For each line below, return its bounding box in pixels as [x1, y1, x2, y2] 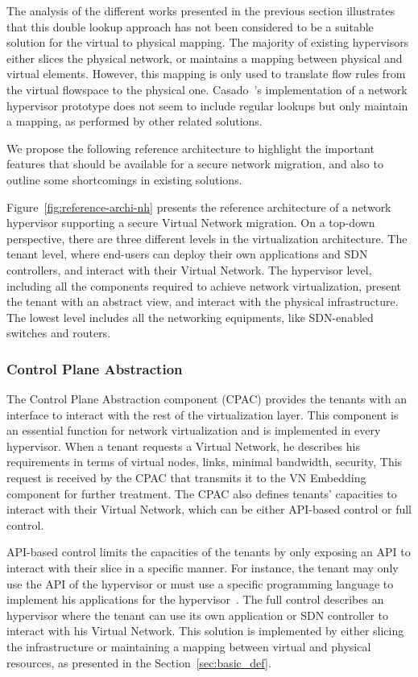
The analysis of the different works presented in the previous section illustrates [6, 2, 395, 19]
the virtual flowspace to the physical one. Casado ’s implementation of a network [6, 80, 408, 97]
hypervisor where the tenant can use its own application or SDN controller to [6, 606, 388, 623]
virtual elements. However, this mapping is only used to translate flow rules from [6, 65, 406, 82]
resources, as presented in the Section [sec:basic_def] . [6, 654, 271, 671]
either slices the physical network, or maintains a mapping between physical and [6, 49, 403, 66]
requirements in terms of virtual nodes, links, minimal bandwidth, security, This [6, 453, 403, 470]
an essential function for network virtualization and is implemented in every [6, 422, 381, 439]
